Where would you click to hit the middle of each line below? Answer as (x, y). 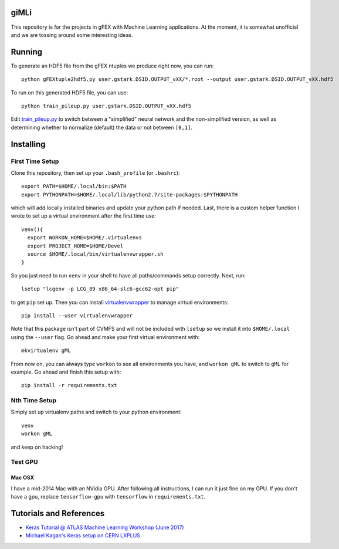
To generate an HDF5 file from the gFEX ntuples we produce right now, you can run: (112, 66)
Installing (28, 144)
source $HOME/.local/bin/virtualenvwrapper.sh (95, 254)
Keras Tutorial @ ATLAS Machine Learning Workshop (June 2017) (105, 527)
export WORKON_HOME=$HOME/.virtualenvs (84, 238)
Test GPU (24, 462)
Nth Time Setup (34, 401)
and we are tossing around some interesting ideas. (72, 35)
